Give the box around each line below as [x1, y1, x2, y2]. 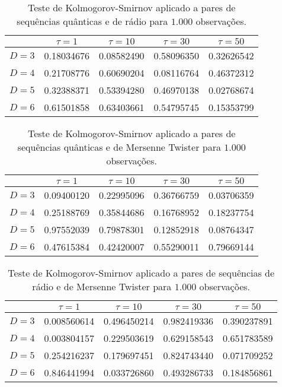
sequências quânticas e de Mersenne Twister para [17, 140, 221, 154]
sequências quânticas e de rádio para [17, 14, 168, 28]
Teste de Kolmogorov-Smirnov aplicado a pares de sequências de [8, 266, 275, 280]
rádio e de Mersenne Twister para [32, 280, 172, 293]
